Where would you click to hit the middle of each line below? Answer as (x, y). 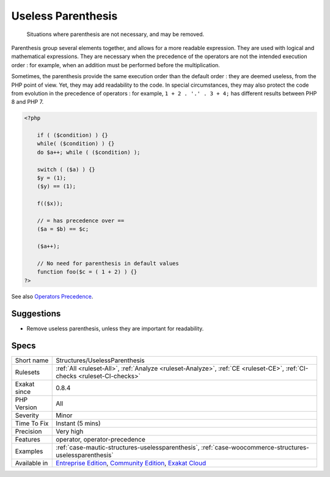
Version (26, 407)
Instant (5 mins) (78, 423)
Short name (32, 360)
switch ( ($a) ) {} (66, 169)
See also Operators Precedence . (52, 296)
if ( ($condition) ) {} (72, 135)
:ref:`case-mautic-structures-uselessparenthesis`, (128, 448)
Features (28, 440)
